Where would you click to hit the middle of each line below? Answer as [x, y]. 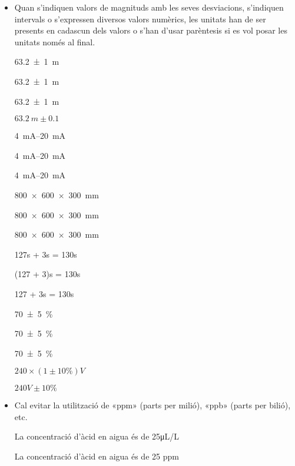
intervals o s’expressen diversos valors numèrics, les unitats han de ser [140, 19]
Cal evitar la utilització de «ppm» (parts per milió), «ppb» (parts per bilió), [153, 405]
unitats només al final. [55, 41]
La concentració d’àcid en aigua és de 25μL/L [97, 436]
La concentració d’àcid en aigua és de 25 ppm [97, 456]
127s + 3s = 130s [46, 254]
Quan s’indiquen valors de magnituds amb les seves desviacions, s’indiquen [149, 7]
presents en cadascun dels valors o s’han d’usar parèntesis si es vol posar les [151, 30]
